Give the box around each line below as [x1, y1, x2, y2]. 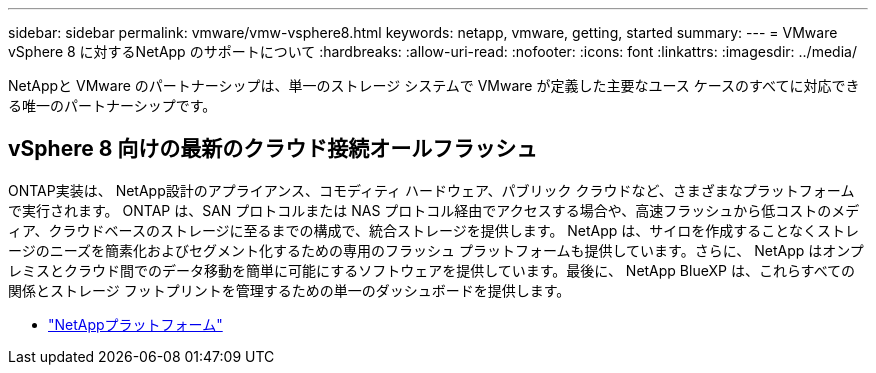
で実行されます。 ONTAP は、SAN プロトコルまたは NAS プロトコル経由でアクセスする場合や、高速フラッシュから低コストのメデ [8, 201, 860, 219]
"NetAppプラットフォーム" [48, 315, 223, 333]
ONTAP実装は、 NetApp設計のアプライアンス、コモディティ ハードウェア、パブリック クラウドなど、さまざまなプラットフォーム [8, 181, 855, 199]
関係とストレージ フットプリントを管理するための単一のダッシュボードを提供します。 [8, 281, 571, 299]
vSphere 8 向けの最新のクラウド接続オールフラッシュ [8, 136, 538, 162]
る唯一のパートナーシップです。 [8, 97, 217, 114]
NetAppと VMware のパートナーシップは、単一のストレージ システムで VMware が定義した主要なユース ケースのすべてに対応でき [8, 77, 860, 94]
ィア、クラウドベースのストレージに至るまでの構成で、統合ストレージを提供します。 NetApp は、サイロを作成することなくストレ [8, 221, 859, 239]
